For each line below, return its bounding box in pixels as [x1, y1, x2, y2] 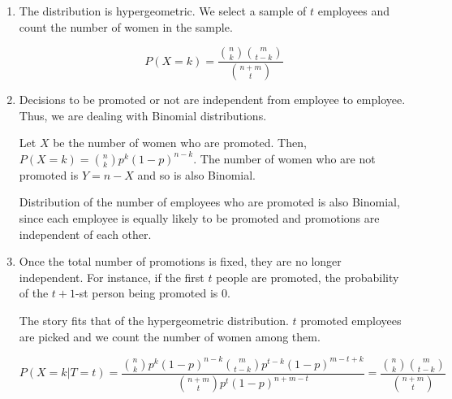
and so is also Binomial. [137, 166, 256, 183]
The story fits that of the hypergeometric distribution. [19, 312, 289, 328]
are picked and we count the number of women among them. [19, 327, 321, 345]
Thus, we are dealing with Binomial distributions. [19, 106, 267, 124]
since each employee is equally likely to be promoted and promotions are [19, 210, 380, 227]
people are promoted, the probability [216, 268, 399, 285]
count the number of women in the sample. [19, 18, 233, 35]
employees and [317, 2, 390, 19]
